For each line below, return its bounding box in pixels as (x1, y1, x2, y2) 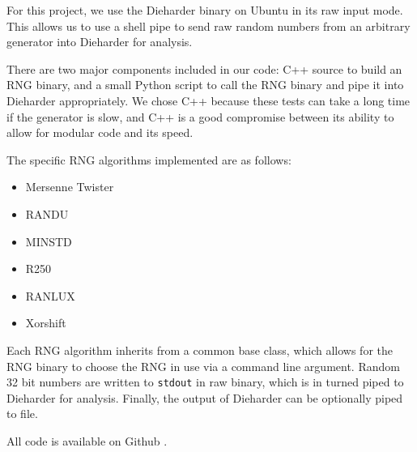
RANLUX (25, 287, 75, 304)
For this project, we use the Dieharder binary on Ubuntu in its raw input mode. (6, 2, 403, 18)
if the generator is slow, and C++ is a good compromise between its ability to (6, 108, 394, 125)
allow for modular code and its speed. (6, 124, 194, 141)
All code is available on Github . (6, 432, 168, 449)
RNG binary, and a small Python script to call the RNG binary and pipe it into (6, 76, 404, 93)
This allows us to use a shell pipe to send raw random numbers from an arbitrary (6, 17, 411, 34)
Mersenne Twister (25, 178, 114, 195)
